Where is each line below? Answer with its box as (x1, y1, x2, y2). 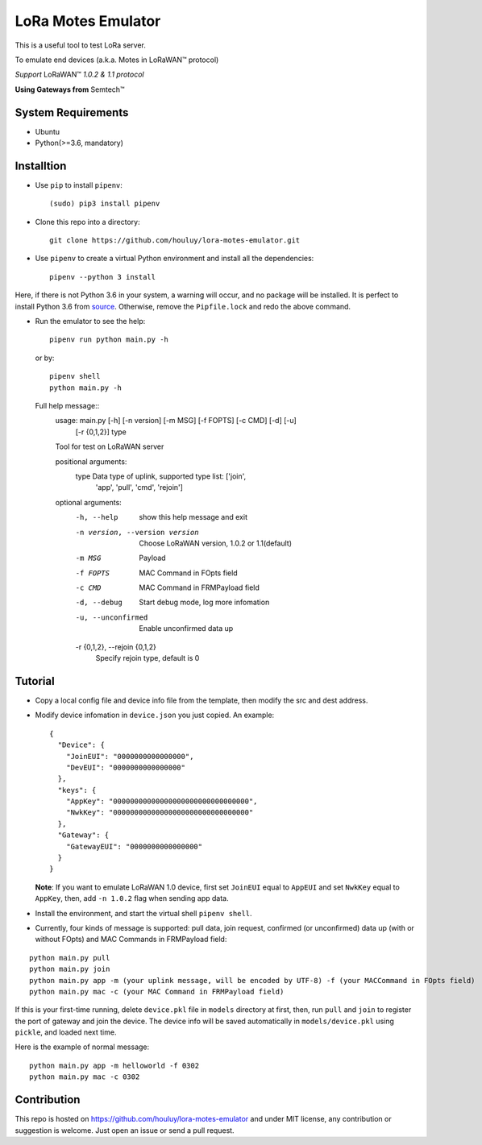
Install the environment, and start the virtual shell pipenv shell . (35, 908, 253, 918)
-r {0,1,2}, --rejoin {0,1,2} (75, 641, 157, 652)
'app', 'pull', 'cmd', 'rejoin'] (95, 483, 183, 492)
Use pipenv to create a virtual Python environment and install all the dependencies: (35, 254, 314, 263)
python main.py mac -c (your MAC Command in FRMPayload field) (29, 987, 285, 996)
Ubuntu (35, 127, 60, 136)
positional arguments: (55, 456, 127, 467)
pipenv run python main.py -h (49, 335, 169, 344)
